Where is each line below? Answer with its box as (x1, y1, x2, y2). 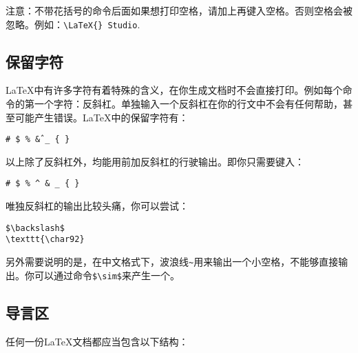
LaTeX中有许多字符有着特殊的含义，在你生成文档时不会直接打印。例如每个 (6, 83, 343, 97)
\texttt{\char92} (6, 234, 85, 245)
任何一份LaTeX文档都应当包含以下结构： (6, 334, 189, 348)
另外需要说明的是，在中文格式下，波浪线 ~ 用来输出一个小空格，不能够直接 (6, 254, 339, 269)
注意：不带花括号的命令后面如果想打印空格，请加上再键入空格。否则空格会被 (6, 3, 352, 17)
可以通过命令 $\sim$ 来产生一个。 (34, 268, 180, 282)
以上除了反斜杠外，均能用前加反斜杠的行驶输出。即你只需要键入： (6, 154, 304, 168)
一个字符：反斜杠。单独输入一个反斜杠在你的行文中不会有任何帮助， (34, 97, 343, 111)
